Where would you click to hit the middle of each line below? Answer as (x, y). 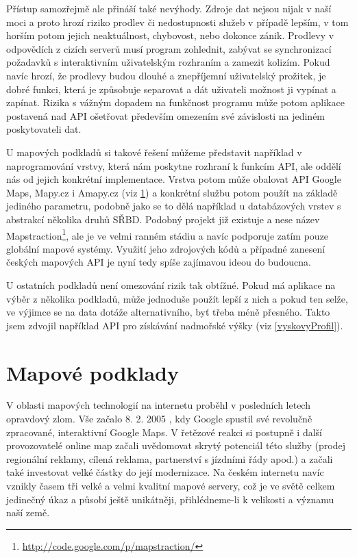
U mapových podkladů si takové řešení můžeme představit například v (154, 152)
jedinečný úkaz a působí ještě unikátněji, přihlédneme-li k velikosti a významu (170, 499)
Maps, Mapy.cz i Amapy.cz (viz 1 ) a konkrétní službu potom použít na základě (172, 192)
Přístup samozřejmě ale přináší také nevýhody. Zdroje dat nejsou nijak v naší (169, 8)
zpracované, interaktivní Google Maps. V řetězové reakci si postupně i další (164, 432)
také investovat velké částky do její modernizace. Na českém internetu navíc (165, 472)
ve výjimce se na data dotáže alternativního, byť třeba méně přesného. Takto (168, 312)
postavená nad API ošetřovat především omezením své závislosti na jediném (166, 115)
